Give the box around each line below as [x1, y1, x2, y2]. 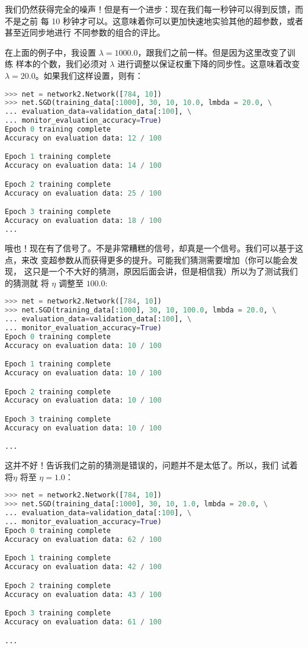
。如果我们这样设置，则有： [35, 69, 143, 81]
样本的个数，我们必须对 [15, 58, 107, 70]
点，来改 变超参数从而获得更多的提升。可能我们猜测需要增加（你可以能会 [5, 253, 290, 266]
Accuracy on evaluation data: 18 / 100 [5, 216, 162, 225]
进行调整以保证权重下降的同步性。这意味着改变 [117, 58, 300, 70]
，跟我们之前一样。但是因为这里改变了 [137, 46, 287, 58]
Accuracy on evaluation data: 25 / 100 [5, 189, 162, 197]
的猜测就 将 [5, 276, 49, 289]
